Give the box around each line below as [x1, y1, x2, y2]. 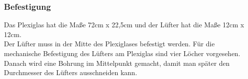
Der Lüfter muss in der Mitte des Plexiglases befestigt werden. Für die [4, 39, 215, 49]
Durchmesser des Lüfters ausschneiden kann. [4, 67, 137, 78]
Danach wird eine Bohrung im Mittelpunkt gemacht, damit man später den [4, 58, 230, 68]
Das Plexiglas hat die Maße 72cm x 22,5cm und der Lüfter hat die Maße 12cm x [4, 20, 244, 30]
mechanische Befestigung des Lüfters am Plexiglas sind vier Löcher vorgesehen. [4, 48, 241, 58]
